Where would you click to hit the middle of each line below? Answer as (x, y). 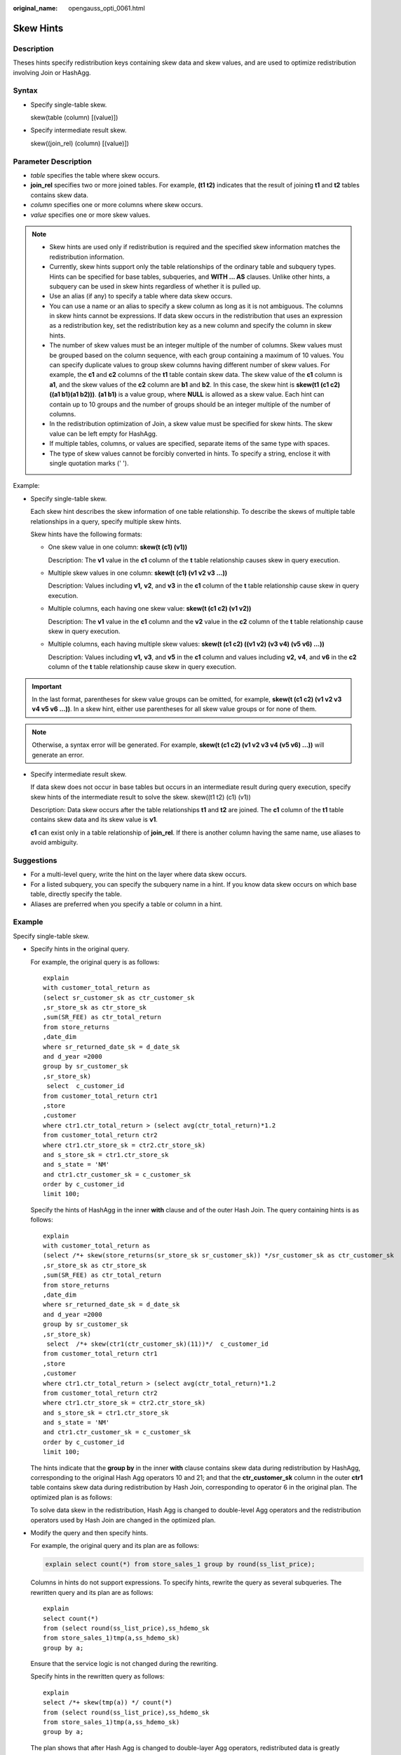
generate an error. (58, 755)
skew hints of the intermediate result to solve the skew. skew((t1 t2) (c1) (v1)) (141, 797)
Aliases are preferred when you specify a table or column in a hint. (127, 904)
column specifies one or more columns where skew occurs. (117, 205)
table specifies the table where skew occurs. (95, 175)
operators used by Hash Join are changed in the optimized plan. (123, 1520)
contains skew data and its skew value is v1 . (94, 820)
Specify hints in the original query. (80, 949)
